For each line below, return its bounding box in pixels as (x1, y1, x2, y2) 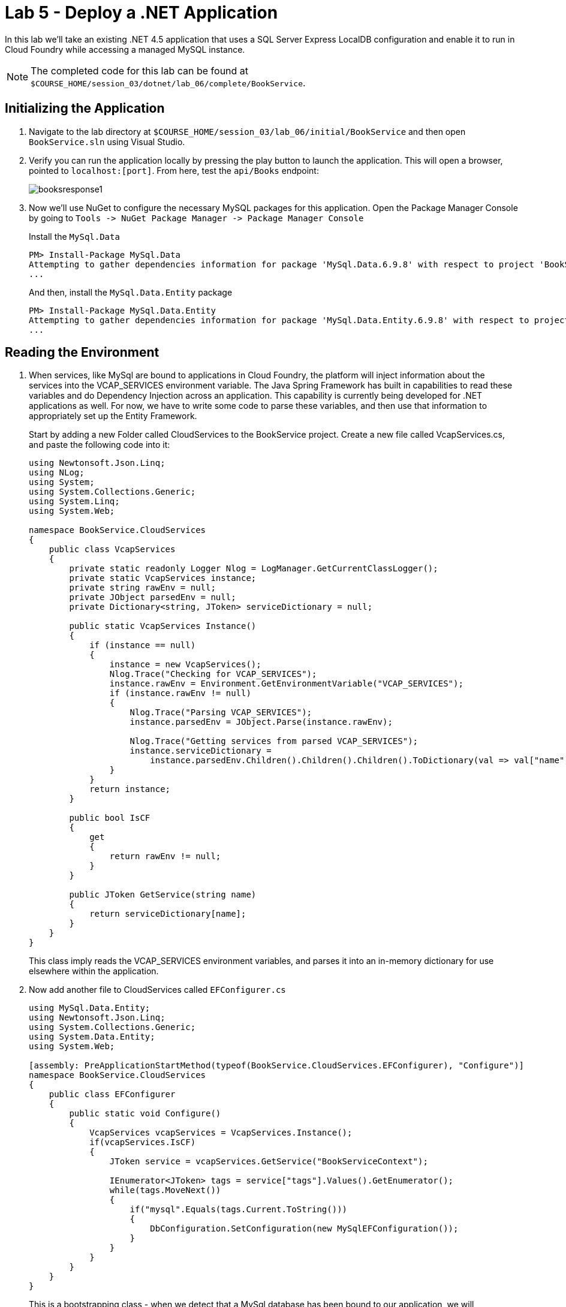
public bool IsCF (69, 813, 150, 823)
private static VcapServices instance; (69, 573, 257, 583)
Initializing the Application (5, 101, 165, 116)
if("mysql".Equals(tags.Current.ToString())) (130, 1204, 348, 1215)
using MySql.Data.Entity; (29, 1003, 150, 1013)
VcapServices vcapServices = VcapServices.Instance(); (89, 1128, 353, 1138)
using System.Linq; (29, 496, 120, 507)
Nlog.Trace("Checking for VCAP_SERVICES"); (109, 669, 317, 679)
